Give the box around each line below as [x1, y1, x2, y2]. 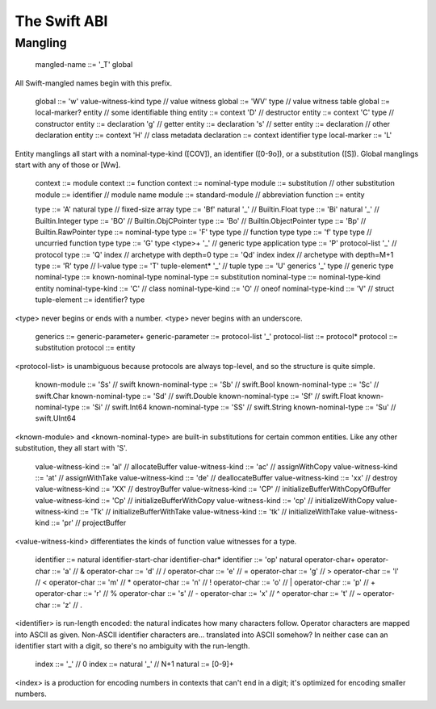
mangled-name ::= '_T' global [35, 60, 133, 69]
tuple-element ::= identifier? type [35, 295, 145, 304]
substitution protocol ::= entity [35, 343, 136, 353]
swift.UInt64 [35, 413, 77, 423]
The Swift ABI [15, 12, 108, 30]
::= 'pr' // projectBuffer [51, 518, 127, 528]
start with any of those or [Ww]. [15, 160, 121, 170]
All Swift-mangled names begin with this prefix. [15, 78, 173, 88]
